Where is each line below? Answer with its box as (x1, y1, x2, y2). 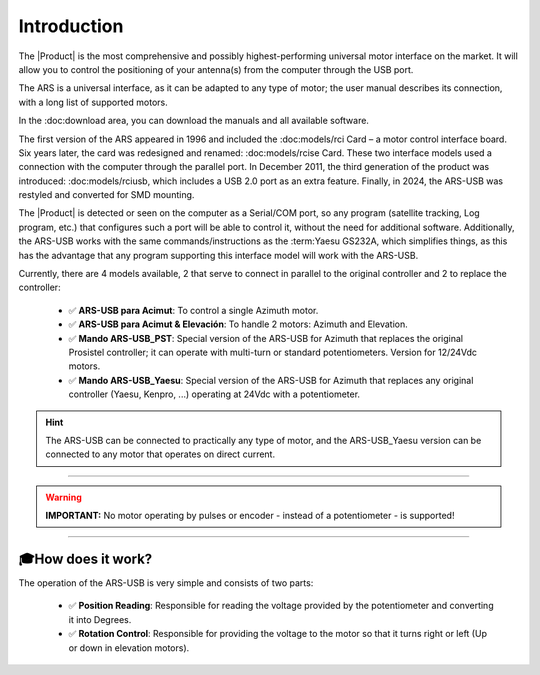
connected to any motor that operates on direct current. (45, 448, 275, 460)
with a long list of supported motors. (18, 96, 169, 108)
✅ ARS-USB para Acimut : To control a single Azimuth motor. (68, 304, 319, 316)
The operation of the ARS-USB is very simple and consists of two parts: (18, 577, 314, 589)
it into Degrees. (68, 613, 132, 625)
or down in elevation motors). (68, 641, 190, 654)
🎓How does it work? (18, 550, 153, 567)
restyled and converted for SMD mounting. (18, 189, 195, 201)
